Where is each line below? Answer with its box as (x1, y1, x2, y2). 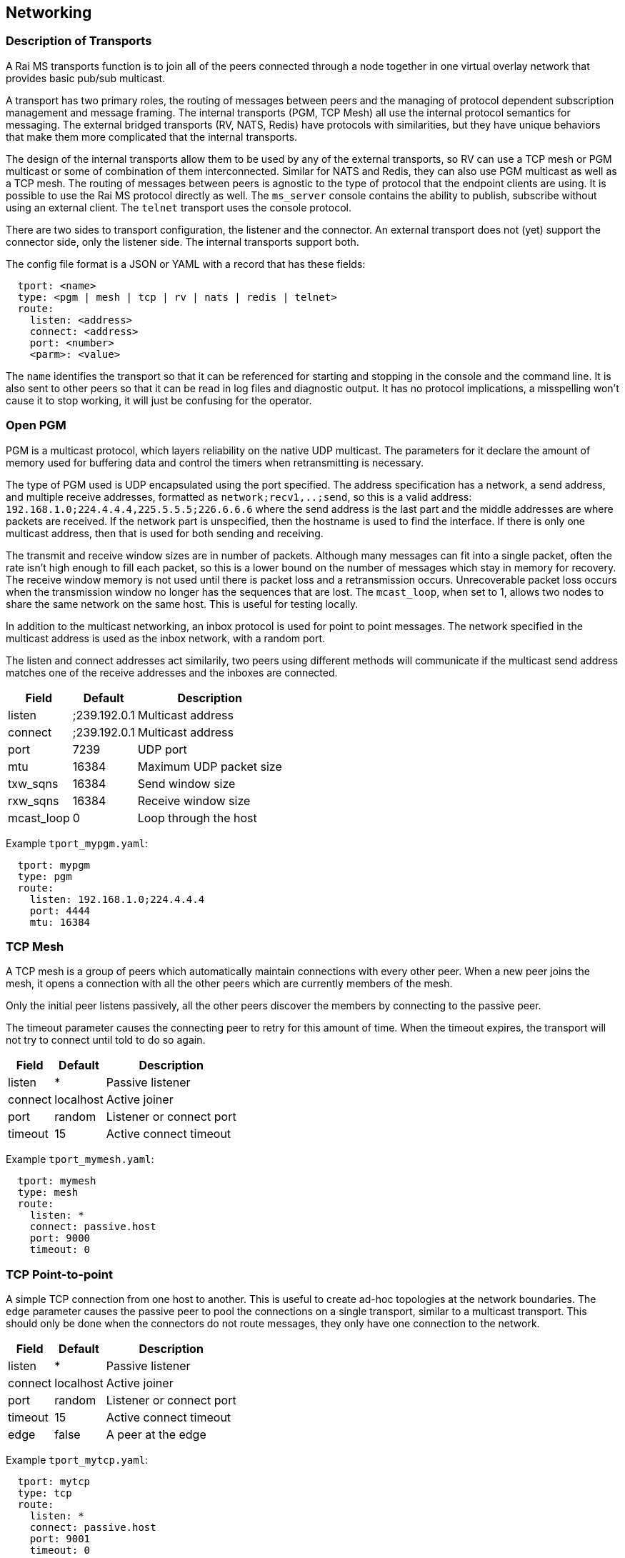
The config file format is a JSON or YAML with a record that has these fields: (6, 257, 366, 270)
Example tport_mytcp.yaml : (6, 1454, 149, 1467)
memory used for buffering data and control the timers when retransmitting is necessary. (6, 456, 424, 469)
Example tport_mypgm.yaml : (6, 837, 149, 849)
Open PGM (6, 418, 66, 433)
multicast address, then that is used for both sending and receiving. (6, 526, 324, 539)
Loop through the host (137, 810, 257, 825)
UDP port (137, 741, 187, 756)
